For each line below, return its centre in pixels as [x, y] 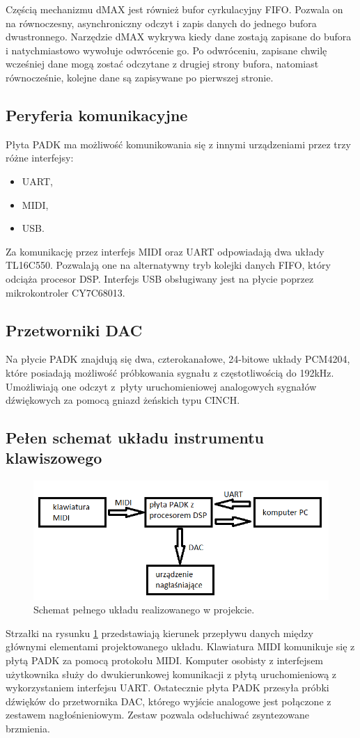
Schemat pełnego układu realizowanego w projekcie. [144, 610]
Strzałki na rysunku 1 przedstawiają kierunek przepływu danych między [159, 633]
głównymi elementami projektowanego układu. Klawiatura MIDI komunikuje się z [180, 646]
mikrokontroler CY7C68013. [65, 292]
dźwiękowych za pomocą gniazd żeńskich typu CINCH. [123, 400]
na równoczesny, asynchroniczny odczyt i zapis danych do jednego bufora [161, 23]
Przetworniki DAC [74, 330]
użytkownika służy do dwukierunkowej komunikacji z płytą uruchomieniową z [171, 674]
